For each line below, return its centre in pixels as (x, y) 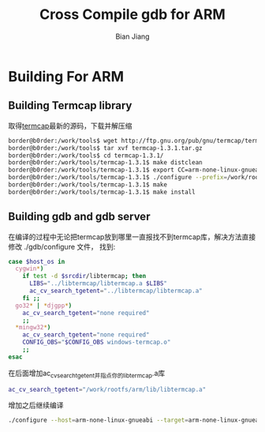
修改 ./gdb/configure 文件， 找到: (62, 246)
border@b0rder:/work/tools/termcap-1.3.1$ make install (102, 192)
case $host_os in (37, 261)
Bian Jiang (132, 36)
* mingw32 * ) (33, 328)
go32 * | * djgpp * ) (44, 306)
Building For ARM (66, 76)
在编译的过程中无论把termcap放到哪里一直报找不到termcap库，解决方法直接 (132, 237)
